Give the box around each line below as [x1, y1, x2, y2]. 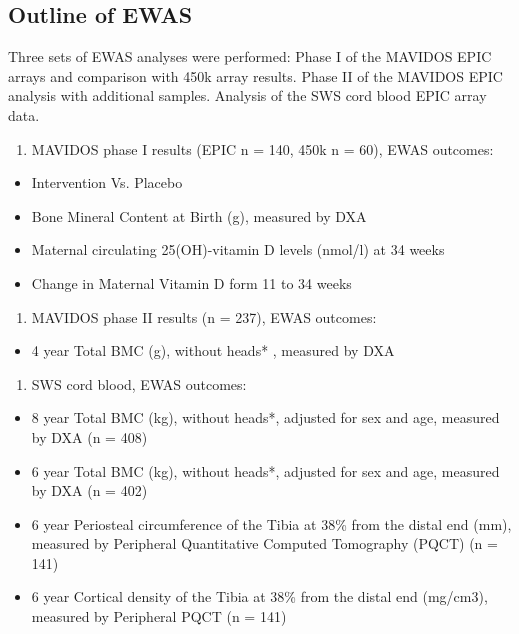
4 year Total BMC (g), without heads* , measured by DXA [31, 340, 395, 361]
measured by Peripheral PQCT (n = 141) [31, 606, 287, 627]
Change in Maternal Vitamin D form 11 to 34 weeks [31, 272, 352, 293]
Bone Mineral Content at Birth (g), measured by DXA [31, 205, 367, 226]
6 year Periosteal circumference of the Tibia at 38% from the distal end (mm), [31, 513, 512, 534]
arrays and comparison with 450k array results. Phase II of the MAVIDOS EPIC [8, 65, 503, 86]
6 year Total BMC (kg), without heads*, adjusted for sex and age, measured [31, 460, 500, 481]
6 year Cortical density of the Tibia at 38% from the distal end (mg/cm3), [31, 586, 488, 607]
